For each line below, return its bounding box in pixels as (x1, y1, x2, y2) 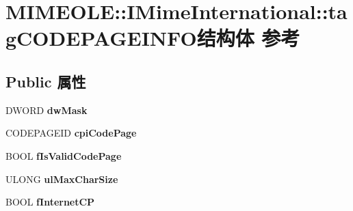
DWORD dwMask (5, 102, 88, 117)
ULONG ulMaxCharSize (5, 171, 118, 186)
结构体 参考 (196, 24, 300, 52)
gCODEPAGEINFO (5, 24, 197, 52)
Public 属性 (5, 70, 86, 92)
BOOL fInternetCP (5, 195, 95, 209)
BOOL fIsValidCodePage (5, 148, 122, 163)
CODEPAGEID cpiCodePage (5, 126, 137, 140)
